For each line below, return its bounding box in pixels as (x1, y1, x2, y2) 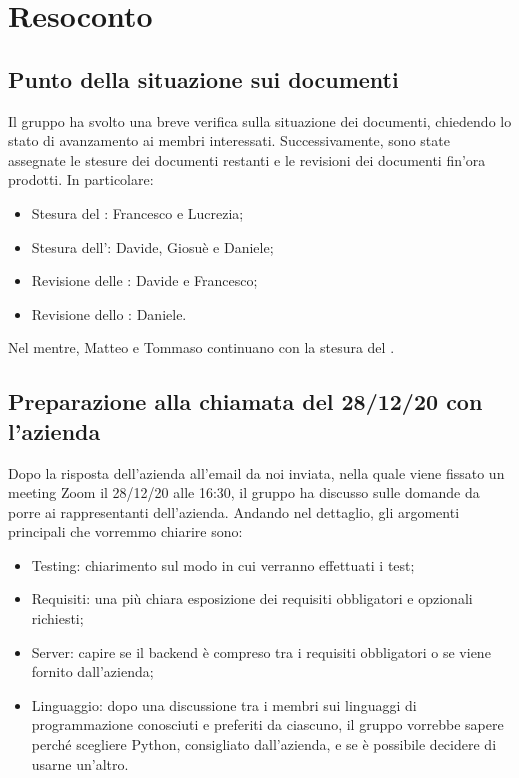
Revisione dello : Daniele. (31, 303, 187, 324)
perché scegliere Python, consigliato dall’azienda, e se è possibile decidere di (31, 734, 497, 755)
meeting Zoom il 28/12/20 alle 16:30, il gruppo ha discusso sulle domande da (8, 482, 480, 503)
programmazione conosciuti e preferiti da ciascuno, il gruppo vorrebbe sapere (31, 714, 504, 735)
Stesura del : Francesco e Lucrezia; (31, 202, 244, 223)
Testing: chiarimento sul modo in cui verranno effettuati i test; (31, 554, 415, 575)
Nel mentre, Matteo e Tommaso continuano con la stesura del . (8, 337, 395, 358)
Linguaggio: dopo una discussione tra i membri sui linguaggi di (31, 694, 417, 715)
